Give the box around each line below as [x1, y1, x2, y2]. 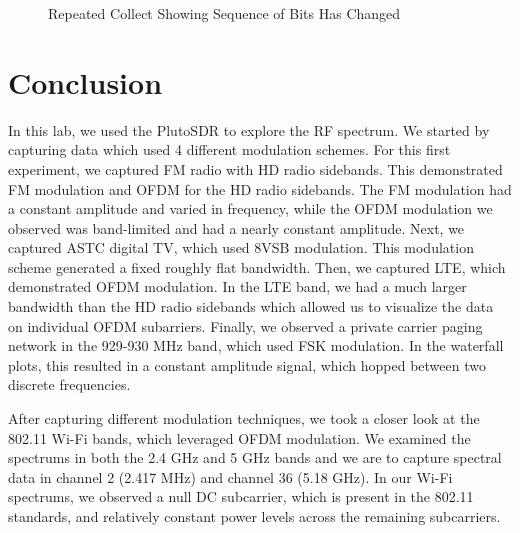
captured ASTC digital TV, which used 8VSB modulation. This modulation [8, 237, 474, 258]
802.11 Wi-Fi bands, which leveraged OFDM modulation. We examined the [8, 427, 471, 448]
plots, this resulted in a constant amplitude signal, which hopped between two [8, 354, 486, 375]
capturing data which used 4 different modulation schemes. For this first [8, 139, 451, 160]
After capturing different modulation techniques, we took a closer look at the [8, 408, 480, 429]
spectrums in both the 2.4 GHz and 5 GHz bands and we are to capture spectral [8, 447, 502, 468]
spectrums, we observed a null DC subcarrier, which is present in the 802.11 [8, 486, 474, 507]
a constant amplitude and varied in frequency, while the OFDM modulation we [8, 198, 493, 219]
